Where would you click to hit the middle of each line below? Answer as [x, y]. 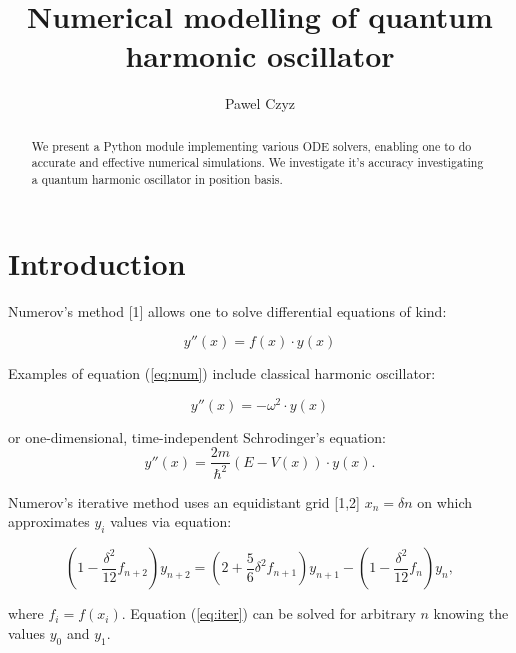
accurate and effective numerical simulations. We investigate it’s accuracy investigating [257, 162]
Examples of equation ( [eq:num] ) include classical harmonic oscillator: [222, 373]
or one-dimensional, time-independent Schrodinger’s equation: [197, 436]
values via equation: [171, 521]
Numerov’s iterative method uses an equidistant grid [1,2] [184, 501]
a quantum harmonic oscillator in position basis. [157, 179]
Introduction [97, 262]
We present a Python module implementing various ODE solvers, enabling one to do [251, 145]
